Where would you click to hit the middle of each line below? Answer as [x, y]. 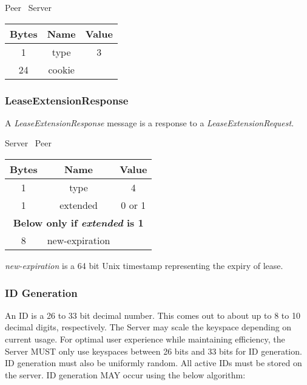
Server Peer [28, 143]
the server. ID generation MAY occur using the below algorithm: [125, 374]
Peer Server [28, 7]
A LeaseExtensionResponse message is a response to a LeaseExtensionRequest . [150, 122]
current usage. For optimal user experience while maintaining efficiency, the [145, 339]
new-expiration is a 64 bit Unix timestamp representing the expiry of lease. [144, 265]
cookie [61, 69]
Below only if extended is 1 [78, 223]
